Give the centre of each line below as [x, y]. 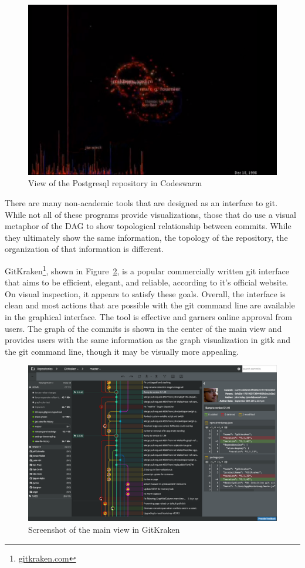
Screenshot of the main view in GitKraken [104, 529]
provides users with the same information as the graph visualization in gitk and [148, 340]
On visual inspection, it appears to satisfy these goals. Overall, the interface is [145, 293]
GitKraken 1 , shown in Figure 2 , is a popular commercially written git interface [147, 270]
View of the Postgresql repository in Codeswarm [115, 183]
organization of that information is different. [84, 249]
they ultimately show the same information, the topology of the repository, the [146, 237]
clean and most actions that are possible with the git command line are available [150, 305]
